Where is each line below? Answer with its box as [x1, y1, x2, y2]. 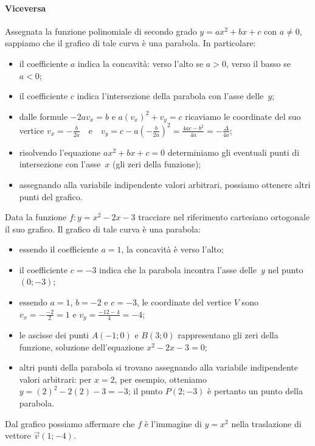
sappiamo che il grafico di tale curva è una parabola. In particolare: [5, 37, 256, 49]
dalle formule [19, 110, 68, 122]
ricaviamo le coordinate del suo [185, 110, 301, 122]
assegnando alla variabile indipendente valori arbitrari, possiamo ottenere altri [19, 178, 311, 190]
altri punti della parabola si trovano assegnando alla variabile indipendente [19, 361, 298, 374]
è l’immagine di [144, 417, 202, 430]
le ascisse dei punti [19, 329, 89, 341]
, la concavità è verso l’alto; [121, 243, 224, 256]
